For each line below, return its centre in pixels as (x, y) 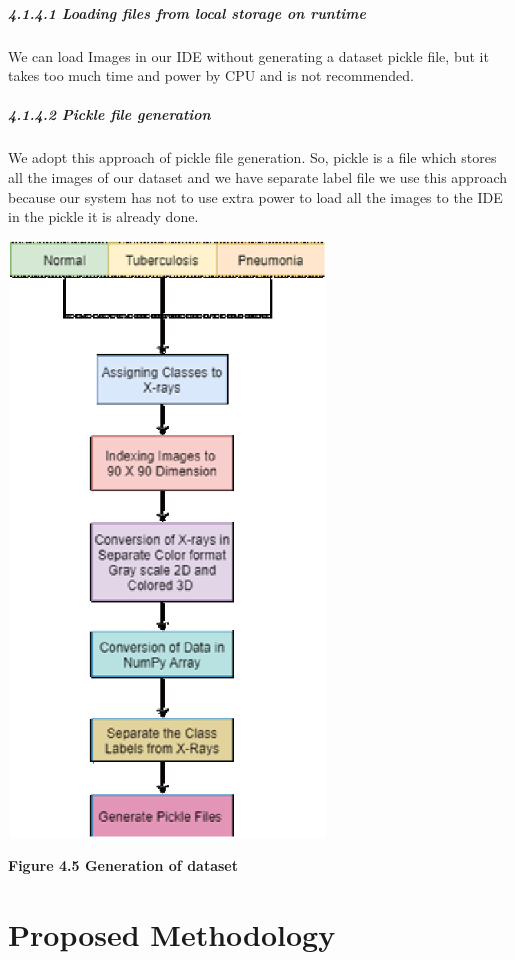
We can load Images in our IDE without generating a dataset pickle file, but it (248, 55)
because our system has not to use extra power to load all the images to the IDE (255, 196)
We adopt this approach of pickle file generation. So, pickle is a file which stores (252, 157)
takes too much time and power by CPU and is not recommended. (211, 75)
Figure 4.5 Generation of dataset (123, 865)
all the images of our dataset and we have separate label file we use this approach (257, 176)
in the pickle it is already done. (103, 216)
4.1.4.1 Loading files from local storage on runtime (187, 12)
